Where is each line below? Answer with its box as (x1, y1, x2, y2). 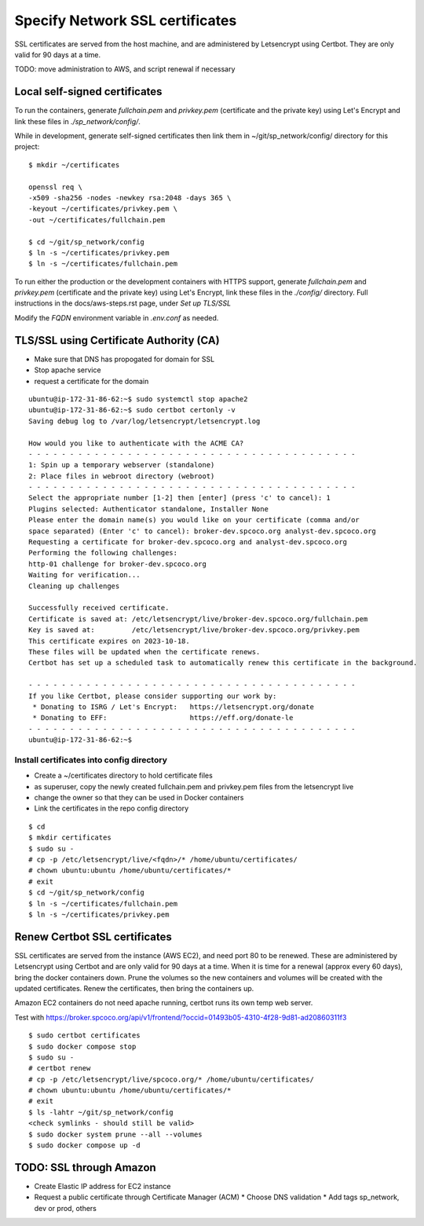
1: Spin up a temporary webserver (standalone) (28, 460, 215, 470)
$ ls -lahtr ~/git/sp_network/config (28, 1107, 174, 1117)
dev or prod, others (34, 1203, 97, 1213)
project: (14, 142, 40, 152)
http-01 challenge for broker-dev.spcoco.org (28, 559, 207, 569)
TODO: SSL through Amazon (14, 1161, 156, 1174)
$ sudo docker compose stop (28, 1041, 137, 1051)
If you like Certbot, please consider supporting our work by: (28, 691, 277, 701)
